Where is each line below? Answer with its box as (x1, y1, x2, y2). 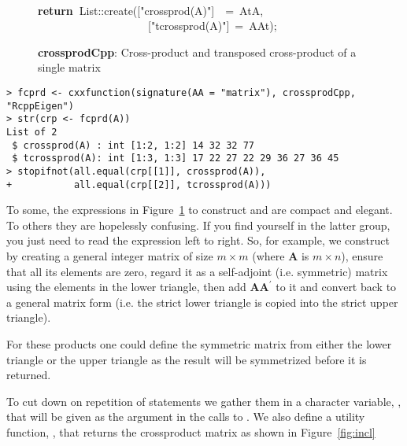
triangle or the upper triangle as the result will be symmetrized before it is (6, 351, 367, 367)
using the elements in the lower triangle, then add (6, 278, 246, 295)
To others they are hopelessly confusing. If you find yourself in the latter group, (6, 216, 390, 233)
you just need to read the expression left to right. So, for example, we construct (6, 232, 390, 249)
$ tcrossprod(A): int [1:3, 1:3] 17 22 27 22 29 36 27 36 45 (12, 153, 339, 164)
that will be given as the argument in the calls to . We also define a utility (6, 408, 365, 425)
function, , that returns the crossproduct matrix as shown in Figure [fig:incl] (6, 423, 376, 440)
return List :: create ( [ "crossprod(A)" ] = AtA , (38, 2, 264, 18)
